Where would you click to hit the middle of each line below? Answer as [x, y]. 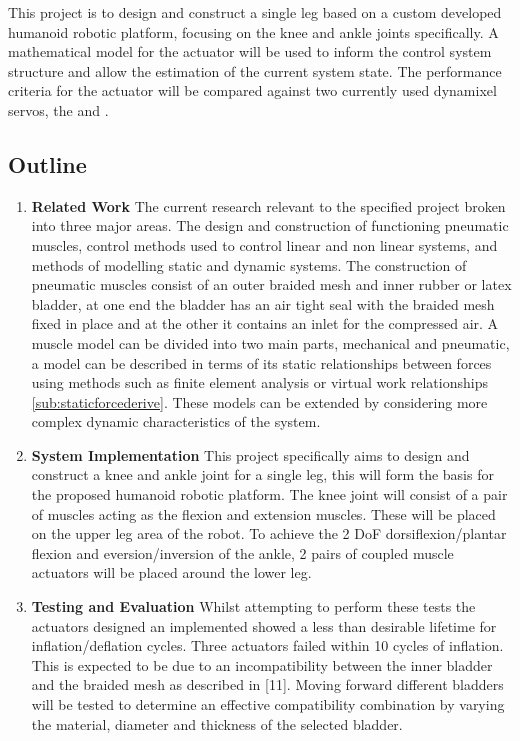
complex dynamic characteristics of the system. [176, 421]
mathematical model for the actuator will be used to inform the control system [250, 51]
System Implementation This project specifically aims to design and [250, 454]
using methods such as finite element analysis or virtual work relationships [259, 382]
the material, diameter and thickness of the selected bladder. [217, 723]
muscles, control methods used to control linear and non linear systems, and [264, 244]
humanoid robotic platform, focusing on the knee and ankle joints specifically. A [253, 31]
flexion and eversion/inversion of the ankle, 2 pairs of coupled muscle [242, 552]
